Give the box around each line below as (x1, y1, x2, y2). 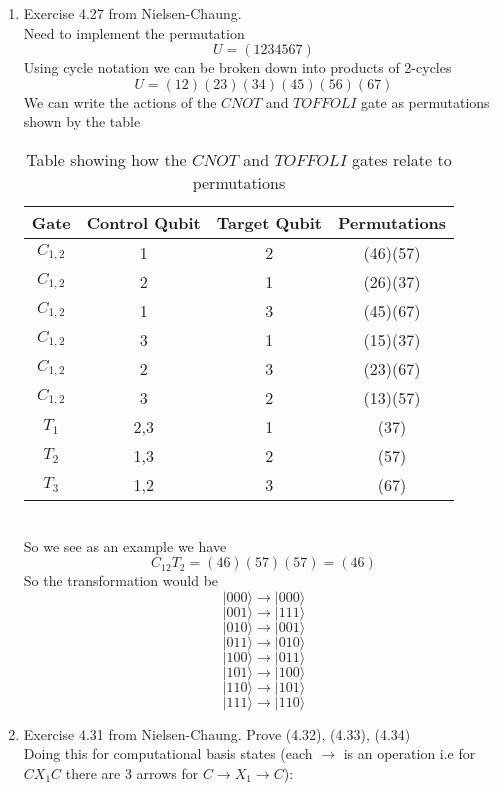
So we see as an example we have (23, 535, 227, 556)
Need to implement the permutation (23, 22, 245, 43)
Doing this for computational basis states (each (23, 743, 313, 764)
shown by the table (23, 111, 141, 132)
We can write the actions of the (23, 91, 217, 112)
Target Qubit (216, 210, 322, 234)
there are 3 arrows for (65, 762, 199, 783)
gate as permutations (361, 91, 490, 112)
